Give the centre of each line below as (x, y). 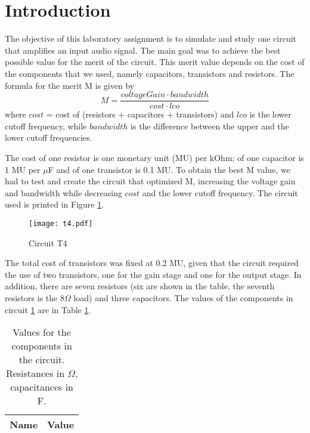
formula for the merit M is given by (70, 85)
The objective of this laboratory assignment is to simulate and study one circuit (151, 38)
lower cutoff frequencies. (49, 137)
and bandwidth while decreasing (63, 192)
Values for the (42, 332)
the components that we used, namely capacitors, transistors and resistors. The (150, 73)
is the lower (270, 114)
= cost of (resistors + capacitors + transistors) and (140, 114)
